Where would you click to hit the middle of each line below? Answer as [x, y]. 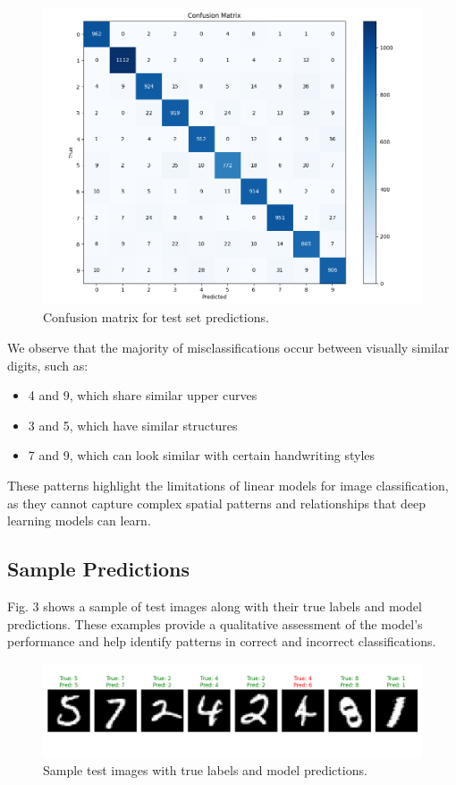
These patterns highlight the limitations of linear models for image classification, [228, 485]
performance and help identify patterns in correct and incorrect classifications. [222, 641]
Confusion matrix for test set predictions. [156, 317]
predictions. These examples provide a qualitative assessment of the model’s [215, 623]
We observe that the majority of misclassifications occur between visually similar [228, 348]
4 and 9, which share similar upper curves [143, 395]
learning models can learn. [79, 520]
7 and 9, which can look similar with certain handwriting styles [202, 455]
